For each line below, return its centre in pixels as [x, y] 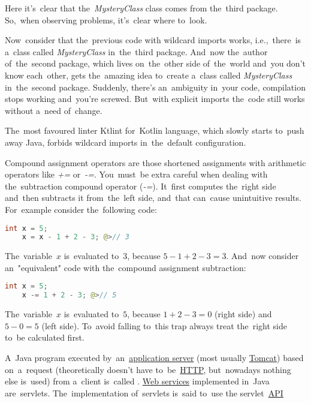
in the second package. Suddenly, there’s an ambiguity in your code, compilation [155, 87]
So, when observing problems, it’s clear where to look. [106, 19]
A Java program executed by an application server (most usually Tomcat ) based [154, 357]
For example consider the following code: [81, 209]
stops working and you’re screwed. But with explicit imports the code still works [155, 99]
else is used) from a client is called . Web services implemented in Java [137, 381]
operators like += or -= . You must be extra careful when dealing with [136, 174]
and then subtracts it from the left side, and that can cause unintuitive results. [153, 198]
